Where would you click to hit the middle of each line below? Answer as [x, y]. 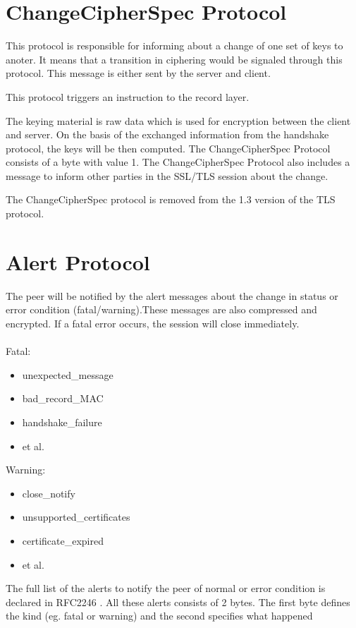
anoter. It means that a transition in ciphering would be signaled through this [174, 59]
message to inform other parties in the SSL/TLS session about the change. [167, 175]
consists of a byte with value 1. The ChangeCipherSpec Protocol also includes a [178, 162]
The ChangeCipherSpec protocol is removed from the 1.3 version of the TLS [171, 199]
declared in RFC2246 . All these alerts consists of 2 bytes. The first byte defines [178, 602]
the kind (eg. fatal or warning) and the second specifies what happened [159, 616]
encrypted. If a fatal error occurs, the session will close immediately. [153, 323]
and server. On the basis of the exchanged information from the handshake [167, 134]
